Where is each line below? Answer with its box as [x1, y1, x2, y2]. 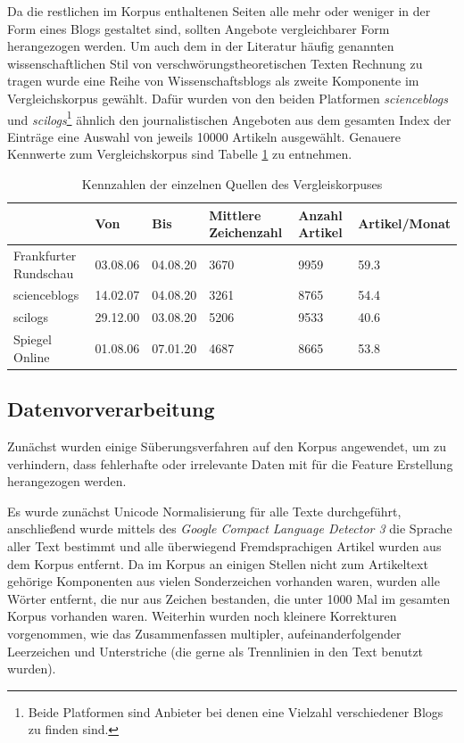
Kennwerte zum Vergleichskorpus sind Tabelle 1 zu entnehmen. [7, 144, 352, 163]
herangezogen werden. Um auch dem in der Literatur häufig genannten [7, 37, 394, 55]
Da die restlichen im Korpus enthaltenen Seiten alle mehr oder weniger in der [7, 2, 431, 20]
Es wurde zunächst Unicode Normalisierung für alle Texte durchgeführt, [7, 501, 402, 520]
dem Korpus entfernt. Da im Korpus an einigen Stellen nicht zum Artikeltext [7, 554, 428, 573]
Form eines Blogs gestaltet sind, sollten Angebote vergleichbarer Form [7, 19, 390, 37]
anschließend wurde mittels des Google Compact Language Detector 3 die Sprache [7, 519, 452, 538]
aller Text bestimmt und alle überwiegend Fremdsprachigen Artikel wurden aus [7, 537, 442, 556]
